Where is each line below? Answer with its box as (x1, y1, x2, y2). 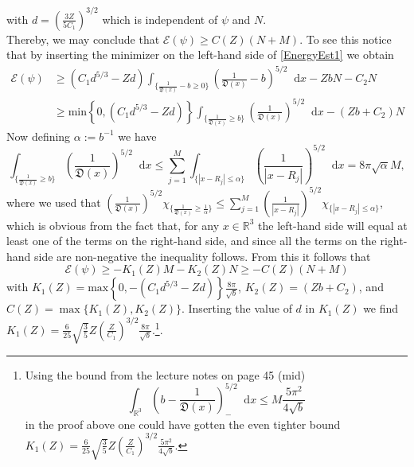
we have (118, 127, 157, 144)
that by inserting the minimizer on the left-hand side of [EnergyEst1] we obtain (6, 46, 394, 63)
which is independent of (102, 10, 218, 27)
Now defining (6, 127, 71, 144)
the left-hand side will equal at (258, 216, 408, 233)
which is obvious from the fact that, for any (6, 216, 220, 233)
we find (363, 300, 399, 317)
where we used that (6, 193, 101, 210)
